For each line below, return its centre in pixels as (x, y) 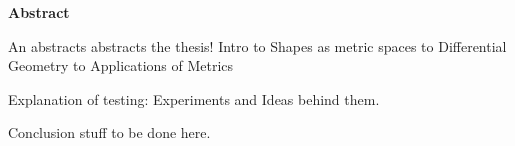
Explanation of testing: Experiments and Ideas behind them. (194, 98)
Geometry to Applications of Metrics (121, 65)
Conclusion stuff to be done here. (109, 132)
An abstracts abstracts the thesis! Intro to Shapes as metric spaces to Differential (257, 45)
